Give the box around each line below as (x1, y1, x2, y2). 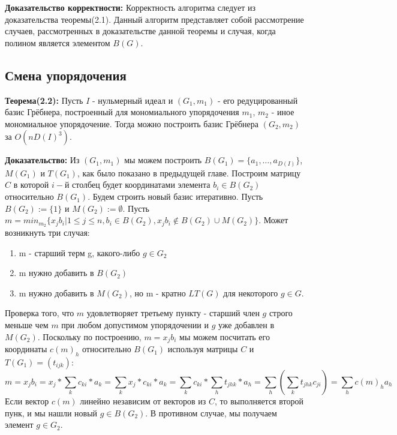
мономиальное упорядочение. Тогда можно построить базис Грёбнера (5, 117, 258, 130)
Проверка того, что (5, 307, 74, 319)
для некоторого (223, 286, 278, 299)
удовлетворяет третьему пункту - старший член (86, 307, 260, 319)
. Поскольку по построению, (37, 330, 142, 343)
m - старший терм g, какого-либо (19, 246, 140, 259)
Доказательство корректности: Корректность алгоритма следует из (5, 1, 255, 13)
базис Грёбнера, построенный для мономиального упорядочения (5, 106, 239, 118)
